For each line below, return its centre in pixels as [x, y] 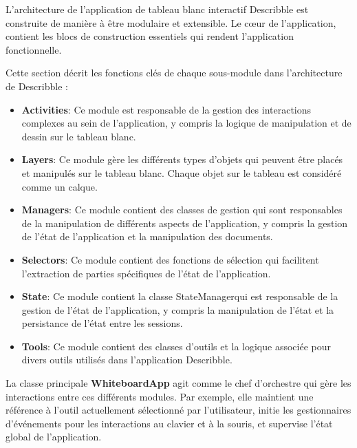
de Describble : [37, 86]
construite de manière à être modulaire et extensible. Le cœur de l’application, [171, 22]
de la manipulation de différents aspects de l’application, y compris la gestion [185, 223]
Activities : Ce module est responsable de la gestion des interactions [166, 109]
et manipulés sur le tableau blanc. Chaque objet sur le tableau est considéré [182, 172]
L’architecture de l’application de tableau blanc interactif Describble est [157, 9]
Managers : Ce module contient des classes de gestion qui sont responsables [182, 210]
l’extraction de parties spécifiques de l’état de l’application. [146, 273]
